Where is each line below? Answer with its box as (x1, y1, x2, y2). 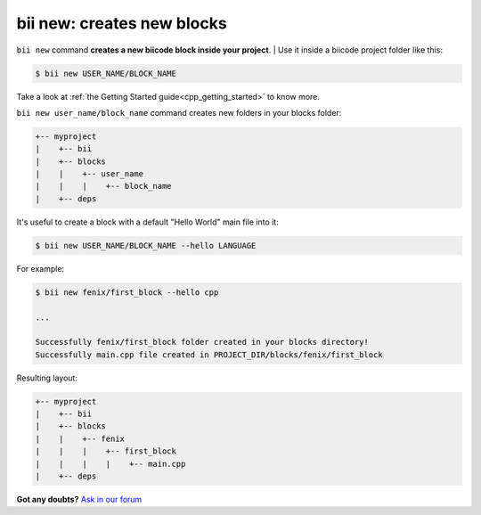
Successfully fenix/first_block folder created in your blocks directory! (35, 337, 370, 347)
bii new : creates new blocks (16, 13, 227, 33)
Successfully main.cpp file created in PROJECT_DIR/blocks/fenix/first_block (35, 349, 383, 360)
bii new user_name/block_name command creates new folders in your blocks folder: (16, 107, 342, 118)
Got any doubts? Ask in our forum (16, 495, 143, 505)
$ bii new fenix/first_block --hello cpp (35, 287, 219, 298)
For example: (16, 263, 65, 274)
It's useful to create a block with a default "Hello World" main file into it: (16, 217, 280, 227)
